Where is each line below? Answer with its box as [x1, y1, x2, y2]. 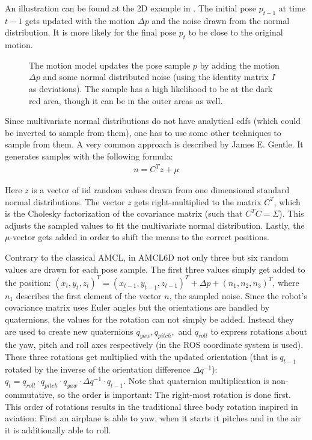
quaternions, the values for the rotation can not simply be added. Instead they [5, 312, 294, 325]
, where [272, 276, 299, 288]
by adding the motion [200, 58, 280, 71]
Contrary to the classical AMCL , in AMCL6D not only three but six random [5, 251, 289, 264]
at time [278, 2, 306, 14]
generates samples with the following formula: [5, 149, 173, 162]
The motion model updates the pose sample [29, 58, 191, 71]
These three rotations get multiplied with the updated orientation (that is [5, 350, 277, 362]
